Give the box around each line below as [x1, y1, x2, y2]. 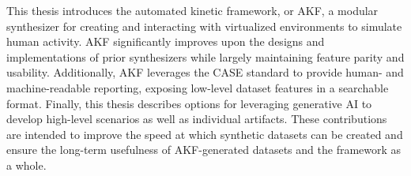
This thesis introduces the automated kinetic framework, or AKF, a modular [6, 2, 379, 18]
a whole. [6, 156, 47, 173]
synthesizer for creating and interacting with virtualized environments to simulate [6, 17, 402, 34]
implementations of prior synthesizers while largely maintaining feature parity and [6, 48, 405, 65]
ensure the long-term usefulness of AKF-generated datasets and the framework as [6, 141, 402, 158]
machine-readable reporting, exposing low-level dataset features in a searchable [6, 79, 389, 95]
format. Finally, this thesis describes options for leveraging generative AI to [6, 95, 372, 111]
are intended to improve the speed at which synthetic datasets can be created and [6, 125, 403, 142]
